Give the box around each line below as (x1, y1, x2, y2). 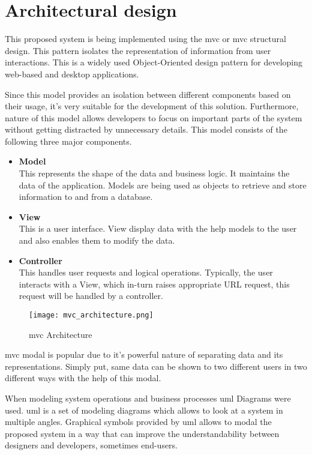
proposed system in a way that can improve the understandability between (5, 427, 280, 439)
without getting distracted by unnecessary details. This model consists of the (5, 123, 287, 136)
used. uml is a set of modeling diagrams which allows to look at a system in (5, 403, 283, 416)
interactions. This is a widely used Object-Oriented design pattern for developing (5, 56, 303, 68)
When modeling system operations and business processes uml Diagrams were (5, 392, 291, 405)
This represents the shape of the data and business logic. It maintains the (19, 167, 290, 179)
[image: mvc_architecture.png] (29, 311, 154, 319)
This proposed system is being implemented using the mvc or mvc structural (5, 32, 286, 45)
